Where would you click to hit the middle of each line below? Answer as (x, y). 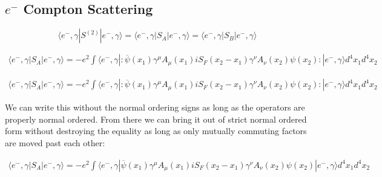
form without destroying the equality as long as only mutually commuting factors (156, 131)
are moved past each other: (55, 143)
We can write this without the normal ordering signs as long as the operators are (155, 107)
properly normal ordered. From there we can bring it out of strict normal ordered (156, 119)
